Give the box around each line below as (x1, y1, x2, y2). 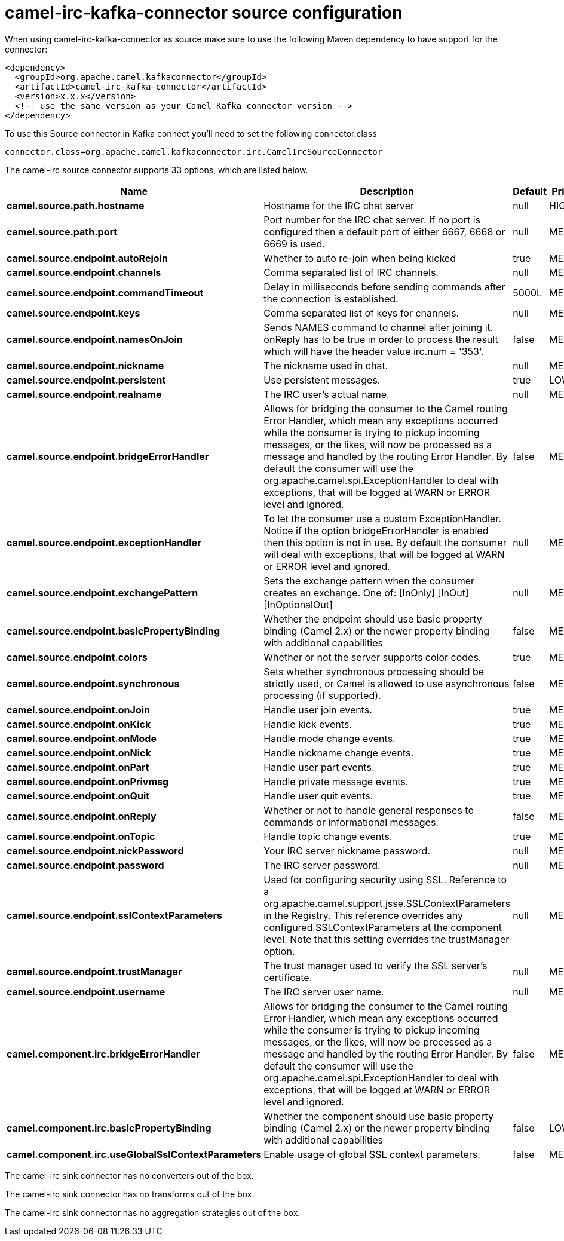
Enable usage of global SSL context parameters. (263, 1148, 480, 1160)
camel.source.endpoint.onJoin (7, 703, 151, 716)
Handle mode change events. (263, 732, 396, 744)
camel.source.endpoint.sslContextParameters (7, 909, 222, 921)
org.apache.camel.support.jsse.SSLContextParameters (263, 897, 511, 909)
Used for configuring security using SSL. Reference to (263, 873, 507, 885)
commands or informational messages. (263, 816, 439, 828)
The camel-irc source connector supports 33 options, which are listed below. (5, 164, 308, 175)
